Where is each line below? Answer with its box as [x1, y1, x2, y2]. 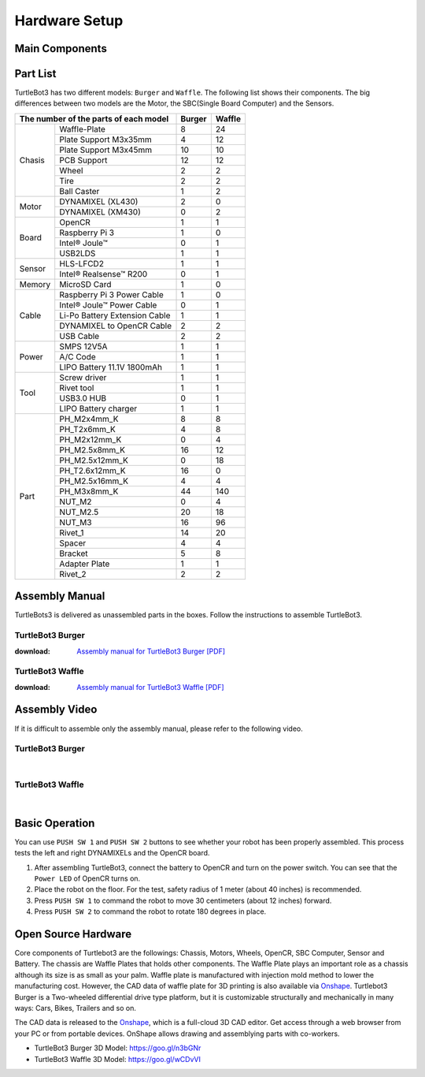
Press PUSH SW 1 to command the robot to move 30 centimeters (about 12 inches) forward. [34, 896, 332, 905]
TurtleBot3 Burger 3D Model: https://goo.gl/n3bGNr [34, 1043, 201, 1053]
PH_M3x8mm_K [59, 486, 119, 497]
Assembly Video [14, 702, 98, 717]
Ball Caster [59, 185, 100, 196]
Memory [19, 278, 51, 289]
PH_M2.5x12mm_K [59, 454, 129, 465]
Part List [14, 67, 57, 80]
